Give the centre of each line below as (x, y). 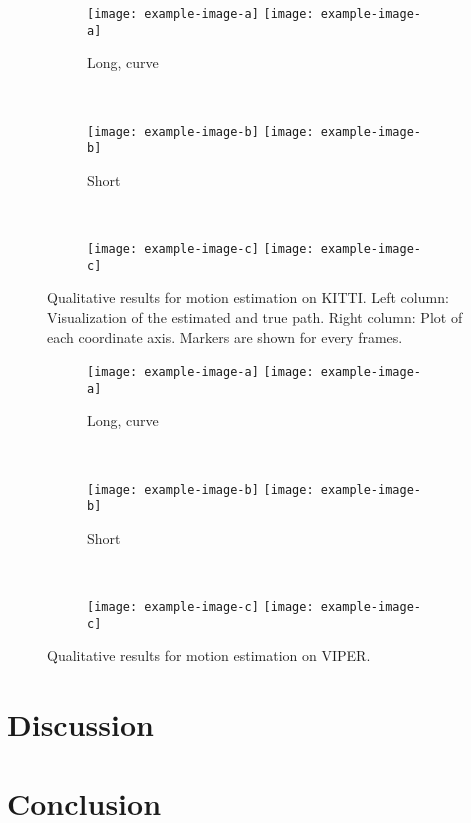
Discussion (80, 724)
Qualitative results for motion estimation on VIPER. (209, 655)
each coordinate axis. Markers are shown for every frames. (225, 336)
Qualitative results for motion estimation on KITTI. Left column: (248, 297)
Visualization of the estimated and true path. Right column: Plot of (255, 316)
